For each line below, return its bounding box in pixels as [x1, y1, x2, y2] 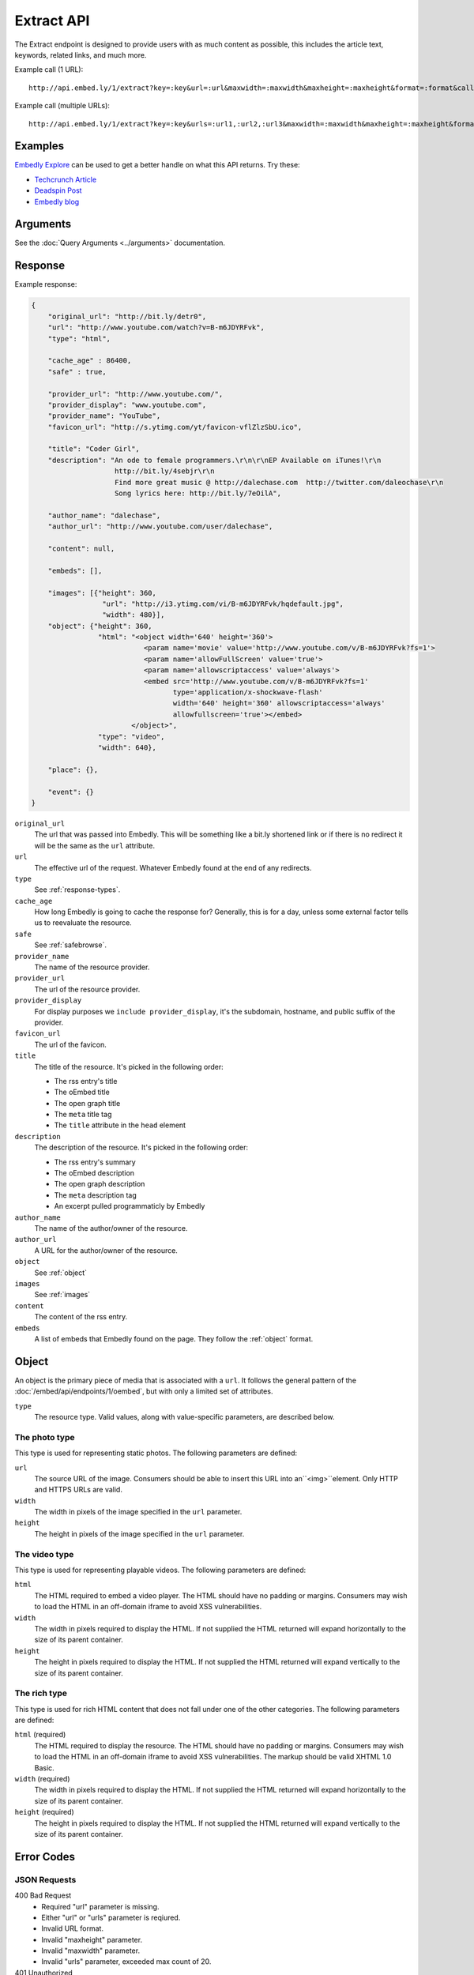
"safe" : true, [47, 367, 107, 376]
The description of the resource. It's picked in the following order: [34, 1142, 249, 1153]
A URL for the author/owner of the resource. [34, 1245, 178, 1255]
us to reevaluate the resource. [34, 918, 132, 927]
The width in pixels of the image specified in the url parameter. [34, 1507, 243, 1517]
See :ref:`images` [34, 1290, 91, 1300]
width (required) [14, 1774, 70, 1783]
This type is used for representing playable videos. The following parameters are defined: [14, 1565, 307, 1574]
